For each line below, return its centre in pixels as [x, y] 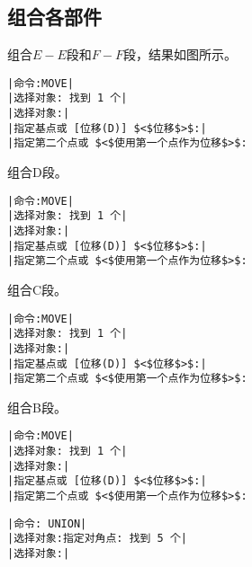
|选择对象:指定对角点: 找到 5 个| [97, 539]
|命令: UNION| [47, 523]
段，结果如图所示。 [180, 54]
